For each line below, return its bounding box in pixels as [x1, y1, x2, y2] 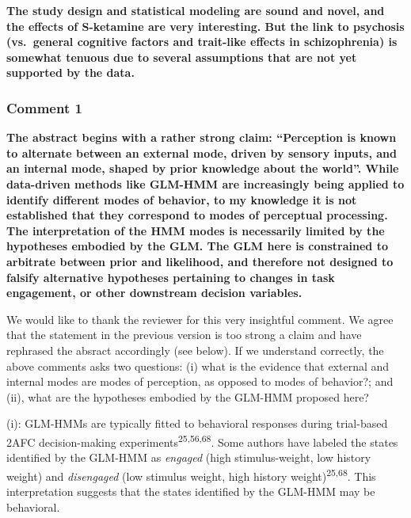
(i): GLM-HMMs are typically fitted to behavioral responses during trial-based [6, 415, 388, 432]
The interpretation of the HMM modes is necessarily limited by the [6, 222, 385, 238]
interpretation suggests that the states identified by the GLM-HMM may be [6, 482, 375, 499]
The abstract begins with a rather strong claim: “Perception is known [6, 129, 397, 146]
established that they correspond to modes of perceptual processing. [6, 207, 388, 223]
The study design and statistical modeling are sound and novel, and [6, 2, 385, 18]
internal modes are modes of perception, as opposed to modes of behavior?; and [6, 373, 394, 390]
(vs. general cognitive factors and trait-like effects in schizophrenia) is [6, 33, 398, 50]
